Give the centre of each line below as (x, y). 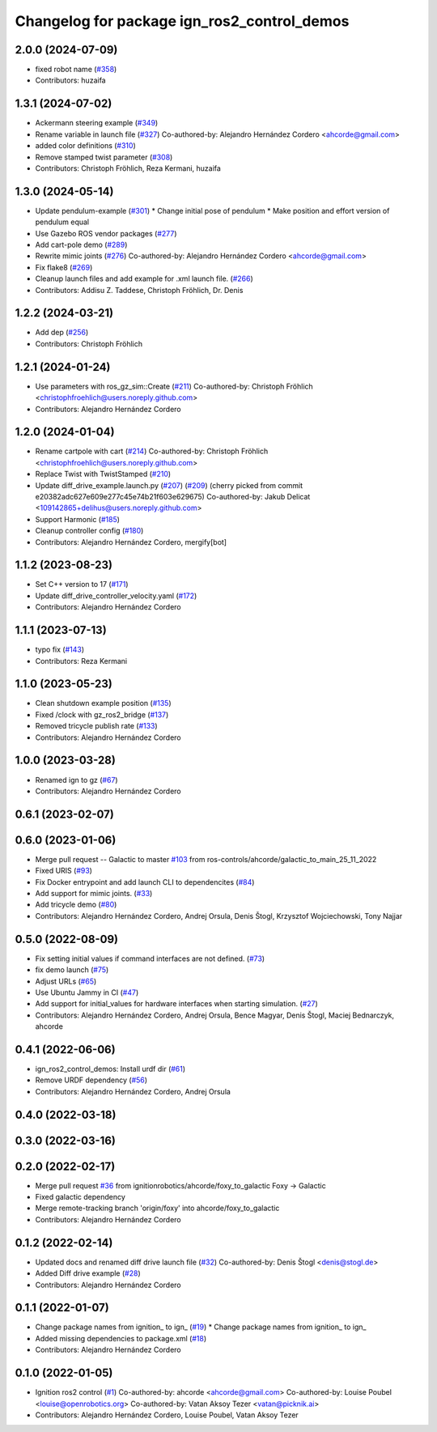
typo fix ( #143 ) (60, 650)
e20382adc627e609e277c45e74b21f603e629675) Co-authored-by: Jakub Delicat (173, 497)
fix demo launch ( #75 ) (72, 970)
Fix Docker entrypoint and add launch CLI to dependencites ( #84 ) (145, 882)
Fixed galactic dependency (80, 1197)
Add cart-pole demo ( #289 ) (81, 244)
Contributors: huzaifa (70, 80)
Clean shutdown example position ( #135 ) (103, 703)
